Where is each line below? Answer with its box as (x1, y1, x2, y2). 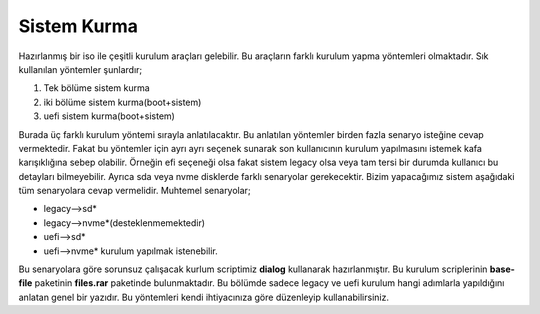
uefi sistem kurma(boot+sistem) (43, 110, 175, 122)
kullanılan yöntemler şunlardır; (18, 63, 143, 75)
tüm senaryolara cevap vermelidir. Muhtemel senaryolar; (18, 185, 251, 197)
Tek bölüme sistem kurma (43, 82, 150, 94)
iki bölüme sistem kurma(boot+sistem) (43, 96, 202, 108)
